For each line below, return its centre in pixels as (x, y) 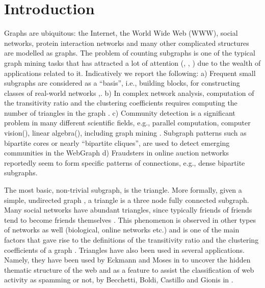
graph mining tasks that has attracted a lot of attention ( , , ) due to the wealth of (132, 62)
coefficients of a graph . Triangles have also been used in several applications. (124, 250)
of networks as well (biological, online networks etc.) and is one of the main (122, 230)
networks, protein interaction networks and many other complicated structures (127, 43)
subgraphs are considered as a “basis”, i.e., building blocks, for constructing (122, 83)
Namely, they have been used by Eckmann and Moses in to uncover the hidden (127, 260)
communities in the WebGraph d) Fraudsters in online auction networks (117, 153)
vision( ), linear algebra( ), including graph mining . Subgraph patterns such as (125, 133)
